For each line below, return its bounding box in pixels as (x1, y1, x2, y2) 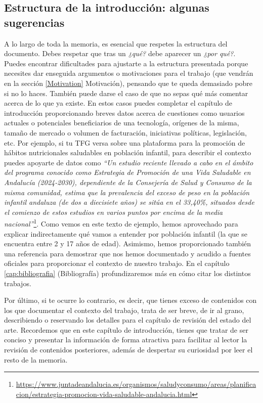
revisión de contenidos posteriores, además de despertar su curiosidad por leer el (4, 344, 253, 355)
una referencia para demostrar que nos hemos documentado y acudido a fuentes (4, 248, 251, 258)
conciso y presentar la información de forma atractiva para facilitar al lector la (4, 334, 247, 345)
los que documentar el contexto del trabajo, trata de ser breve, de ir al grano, (4, 304, 244, 315)
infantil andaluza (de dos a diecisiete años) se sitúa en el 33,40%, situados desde (4, 197, 254, 207)
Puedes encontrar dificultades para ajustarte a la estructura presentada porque (4, 58, 248, 68)
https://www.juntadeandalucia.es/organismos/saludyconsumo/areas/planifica (16, 379, 256, 389)
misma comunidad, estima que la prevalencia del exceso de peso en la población (4, 187, 250, 197)
